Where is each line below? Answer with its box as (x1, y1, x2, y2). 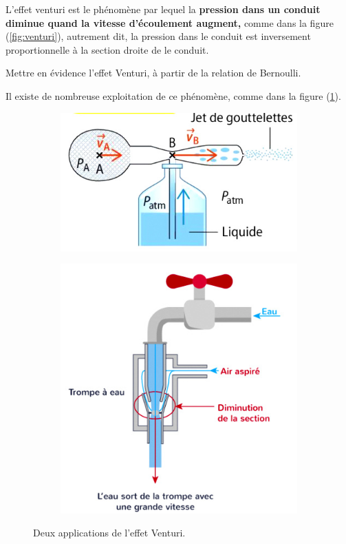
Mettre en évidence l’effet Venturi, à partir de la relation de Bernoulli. (6, 65, 301, 80)
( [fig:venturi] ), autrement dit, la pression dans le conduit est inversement (6, 29, 311, 43)
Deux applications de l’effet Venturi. (33, 525, 186, 540)
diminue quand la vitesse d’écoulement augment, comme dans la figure (6, 15, 334, 30)
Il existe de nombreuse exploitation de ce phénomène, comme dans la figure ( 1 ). (6, 88, 341, 103)
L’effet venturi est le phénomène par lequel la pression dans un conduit (6, 2, 321, 16)
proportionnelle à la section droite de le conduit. (6, 42, 209, 56)
